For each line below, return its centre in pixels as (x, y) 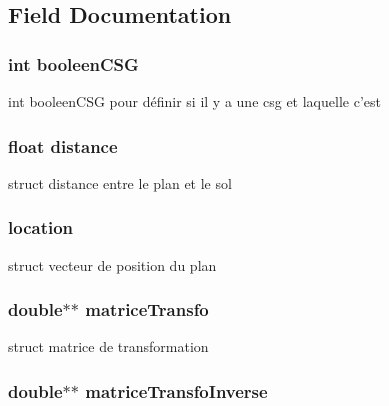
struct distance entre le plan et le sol (120, 182)
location (41, 227)
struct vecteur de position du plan (112, 264)
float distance (63, 145)
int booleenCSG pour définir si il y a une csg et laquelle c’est (194, 101)
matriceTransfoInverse (176, 390)
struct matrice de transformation (108, 346)
